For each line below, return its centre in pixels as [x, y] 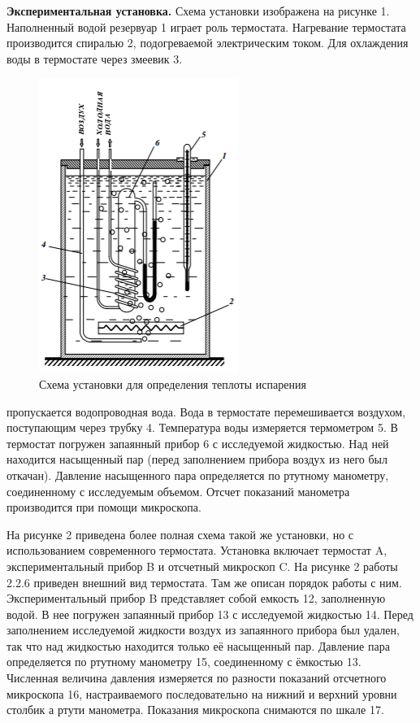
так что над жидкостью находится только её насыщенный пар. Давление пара [198, 645]
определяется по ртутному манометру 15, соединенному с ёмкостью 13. [184, 662]
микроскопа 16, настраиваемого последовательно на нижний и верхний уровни [202, 693]
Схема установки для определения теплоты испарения [173, 383]
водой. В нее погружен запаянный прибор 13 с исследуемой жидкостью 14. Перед [210, 614]
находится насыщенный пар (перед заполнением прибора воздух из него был [197, 459]
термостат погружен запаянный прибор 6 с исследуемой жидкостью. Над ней [198, 443]
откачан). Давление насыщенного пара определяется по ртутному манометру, [198, 475]
